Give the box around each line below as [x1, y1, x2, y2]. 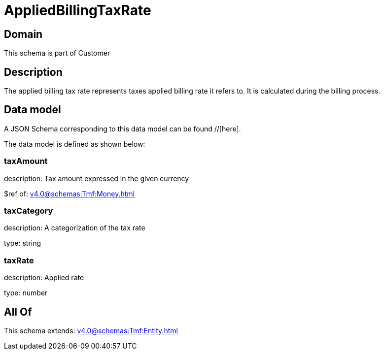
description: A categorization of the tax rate [4, 224, 145, 232]
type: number [4, 289, 48, 297]
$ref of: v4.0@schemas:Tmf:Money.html [4, 189, 135, 198]
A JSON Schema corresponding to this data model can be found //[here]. [4, 124, 241, 133]
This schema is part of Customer [4, 49, 110, 58]
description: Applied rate [4, 273, 84, 282]
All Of [4, 305, 32, 318]
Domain [4, 28, 43, 40]
